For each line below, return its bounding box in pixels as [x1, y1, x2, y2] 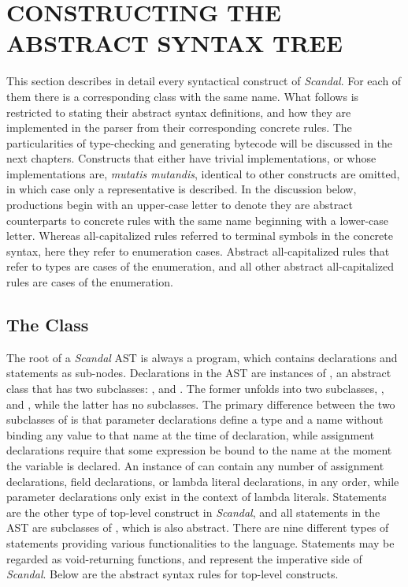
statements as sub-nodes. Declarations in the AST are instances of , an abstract [6, 365, 391, 381]
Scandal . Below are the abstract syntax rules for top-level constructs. [6, 566, 339, 582]
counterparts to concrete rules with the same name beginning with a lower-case [6, 211, 389, 228]
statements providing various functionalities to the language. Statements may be [6, 534, 395, 551]
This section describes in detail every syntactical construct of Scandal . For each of [6, 73, 402, 89]
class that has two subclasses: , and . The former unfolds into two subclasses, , [6, 380, 384, 397]
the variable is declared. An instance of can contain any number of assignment [6, 457, 384, 473]
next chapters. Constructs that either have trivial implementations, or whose [6, 150, 376, 166]
